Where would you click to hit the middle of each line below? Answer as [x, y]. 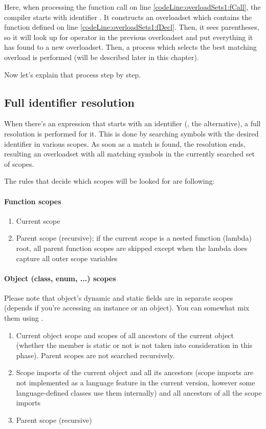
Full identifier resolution [69, 102]
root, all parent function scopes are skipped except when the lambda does [132, 248]
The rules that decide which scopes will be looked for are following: [109, 181]
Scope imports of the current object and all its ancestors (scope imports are [135, 372]
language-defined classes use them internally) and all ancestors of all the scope [139, 392]
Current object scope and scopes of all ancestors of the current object [125, 335]
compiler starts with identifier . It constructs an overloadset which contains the [128, 17]
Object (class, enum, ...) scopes [60, 278]
